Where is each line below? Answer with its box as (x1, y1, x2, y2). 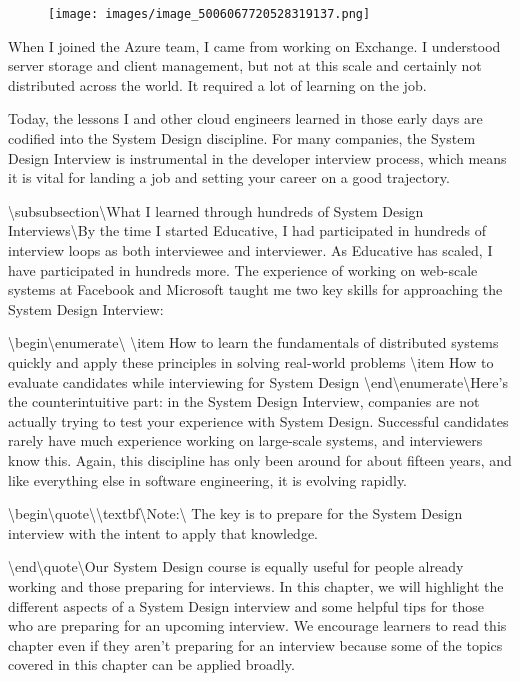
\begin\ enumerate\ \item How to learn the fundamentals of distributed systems (8, 332, 499, 353)
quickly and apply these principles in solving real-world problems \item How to (8, 351, 494, 372)
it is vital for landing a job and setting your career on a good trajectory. (8, 167, 450, 188)
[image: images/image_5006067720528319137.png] (48, 7, 371, 21)
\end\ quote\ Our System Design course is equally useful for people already (8, 556, 464, 577)
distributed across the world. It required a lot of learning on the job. (8, 74, 427, 95)
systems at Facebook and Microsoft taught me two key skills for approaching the (8, 279, 503, 300)
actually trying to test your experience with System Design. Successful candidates (8, 410, 509, 431)
